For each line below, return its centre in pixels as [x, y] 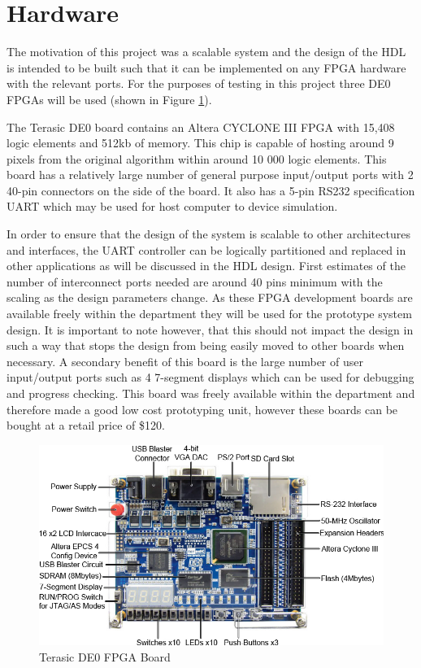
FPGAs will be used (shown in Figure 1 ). [109, 99]
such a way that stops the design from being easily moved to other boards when [206, 345]
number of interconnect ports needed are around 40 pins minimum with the [195, 281]
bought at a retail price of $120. [86, 425]
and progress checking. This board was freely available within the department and [211, 393]
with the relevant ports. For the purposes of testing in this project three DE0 [199, 83]
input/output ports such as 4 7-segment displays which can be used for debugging [210, 377]
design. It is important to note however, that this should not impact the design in [210, 329]
